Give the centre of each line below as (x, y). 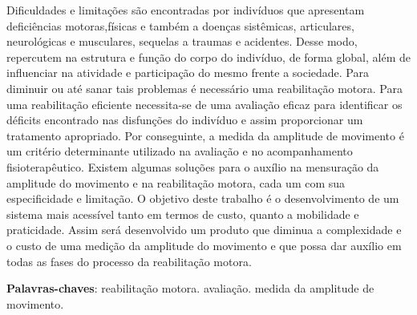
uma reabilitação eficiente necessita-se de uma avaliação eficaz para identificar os (204, 104)
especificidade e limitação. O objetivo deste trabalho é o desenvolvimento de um (203, 198)
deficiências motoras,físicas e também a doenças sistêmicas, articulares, (180, 25)
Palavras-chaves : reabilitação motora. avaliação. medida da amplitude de (190, 288)
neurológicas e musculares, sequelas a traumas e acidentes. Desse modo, (182, 41)
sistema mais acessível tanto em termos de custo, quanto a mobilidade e (183, 214)
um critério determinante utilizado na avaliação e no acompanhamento (180, 151)
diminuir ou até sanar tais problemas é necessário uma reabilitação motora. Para (204, 88)
